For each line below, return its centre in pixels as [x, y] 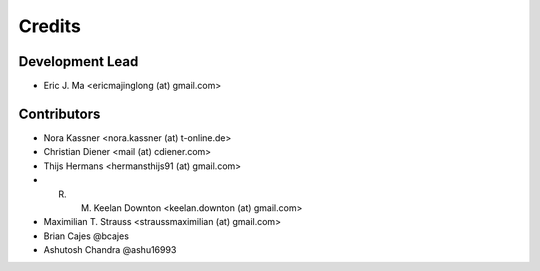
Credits [50, 26]
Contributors [59, 113]
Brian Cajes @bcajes [86, 236]
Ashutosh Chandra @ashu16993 [110, 250]
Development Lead [78, 61]
